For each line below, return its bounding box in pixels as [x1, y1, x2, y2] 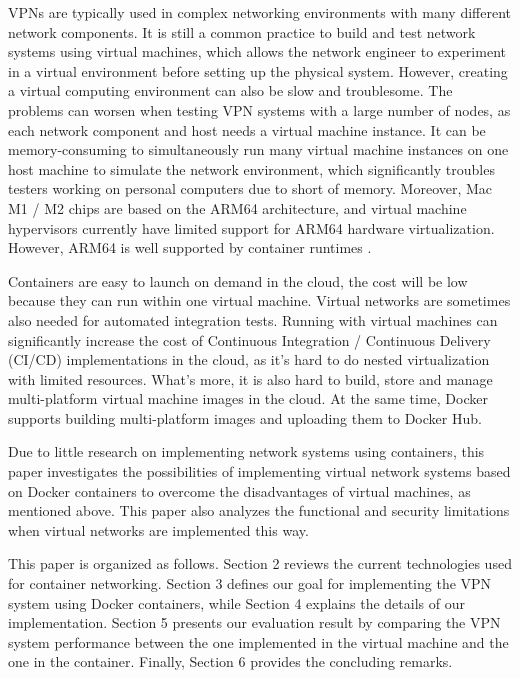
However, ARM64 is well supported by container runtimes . [8, 237, 372, 258]
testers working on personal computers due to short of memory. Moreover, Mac [8, 178, 493, 199]
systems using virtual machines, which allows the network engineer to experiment [8, 41, 506, 62]
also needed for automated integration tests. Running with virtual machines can [8, 309, 498, 330]
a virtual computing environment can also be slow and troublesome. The [8, 80, 453, 101]
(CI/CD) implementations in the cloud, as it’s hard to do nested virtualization [8, 349, 490, 370]
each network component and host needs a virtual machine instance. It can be [8, 119, 486, 140]
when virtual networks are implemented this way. [8, 519, 309, 540]
